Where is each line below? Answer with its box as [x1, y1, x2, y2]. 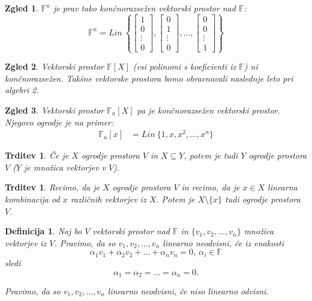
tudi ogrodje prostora [225, 193, 301, 205]
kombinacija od [5, 193, 60, 205]
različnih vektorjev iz [70, 193, 146, 205]
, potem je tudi [184, 149, 238, 162]
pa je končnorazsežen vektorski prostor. [137, 104, 280, 116]
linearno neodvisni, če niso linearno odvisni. [107, 284, 269, 297]
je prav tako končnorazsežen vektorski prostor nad [53, 2, 236, 14]
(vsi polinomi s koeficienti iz [133, 60, 236, 73]
